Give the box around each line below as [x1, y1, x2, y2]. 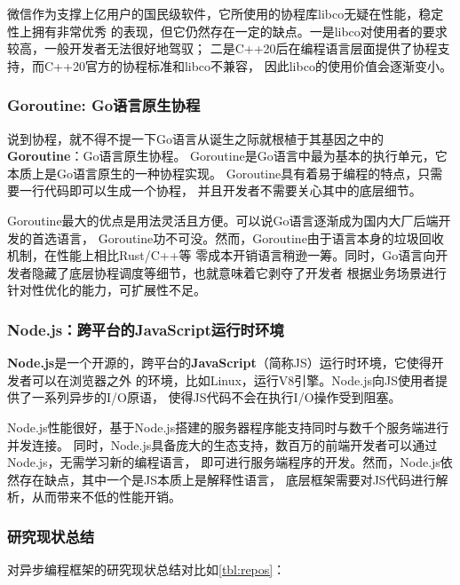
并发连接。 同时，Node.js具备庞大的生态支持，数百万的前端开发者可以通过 [7, 435, 438, 454]
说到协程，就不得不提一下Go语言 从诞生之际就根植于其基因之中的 [7, 129, 384, 147]
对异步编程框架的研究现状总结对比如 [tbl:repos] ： [7, 560, 286, 579]
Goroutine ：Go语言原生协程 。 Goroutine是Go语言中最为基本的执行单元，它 [7, 146, 448, 165]
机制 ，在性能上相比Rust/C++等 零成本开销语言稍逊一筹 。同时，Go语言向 [7, 246, 436, 265]
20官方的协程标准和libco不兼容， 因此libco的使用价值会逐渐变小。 [72, 56, 452, 75]
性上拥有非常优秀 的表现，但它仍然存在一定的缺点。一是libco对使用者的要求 [7, 21, 448, 40]
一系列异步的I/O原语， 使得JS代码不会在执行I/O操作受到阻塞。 [31, 388, 401, 407]
